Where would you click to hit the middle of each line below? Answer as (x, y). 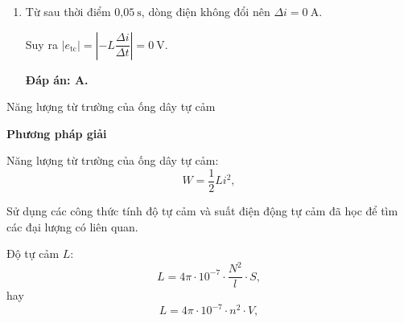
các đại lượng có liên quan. (72, 226)
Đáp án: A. (57, 79)
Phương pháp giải (57, 133)
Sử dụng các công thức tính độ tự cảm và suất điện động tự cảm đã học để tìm (202, 211)
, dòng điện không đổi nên (206, 11)
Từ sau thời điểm (68, 11)
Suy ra (41, 44)
